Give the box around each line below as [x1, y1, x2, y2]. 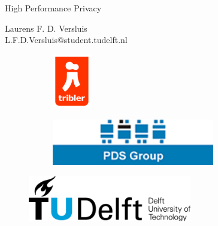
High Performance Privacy [5, 2, 102, 14]
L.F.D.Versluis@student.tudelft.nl [5, 33, 128, 46]
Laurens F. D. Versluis [5, 22, 87, 34]
